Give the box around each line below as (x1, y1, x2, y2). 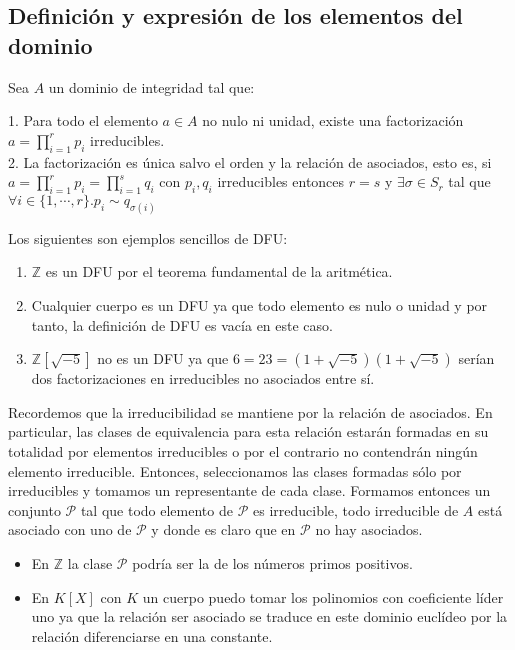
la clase (67, 552, 113, 573)
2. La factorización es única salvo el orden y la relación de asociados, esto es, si (8, 151, 492, 172)
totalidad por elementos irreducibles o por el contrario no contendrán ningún (8, 440, 478, 461)
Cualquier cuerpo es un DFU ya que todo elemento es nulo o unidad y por (31, 295, 488, 316)
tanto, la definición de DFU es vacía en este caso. (31, 314, 333, 335)
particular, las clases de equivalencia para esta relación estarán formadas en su (8, 421, 489, 442)
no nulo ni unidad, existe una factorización (202, 110, 464, 131)
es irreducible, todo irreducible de (252, 499, 459, 520)
